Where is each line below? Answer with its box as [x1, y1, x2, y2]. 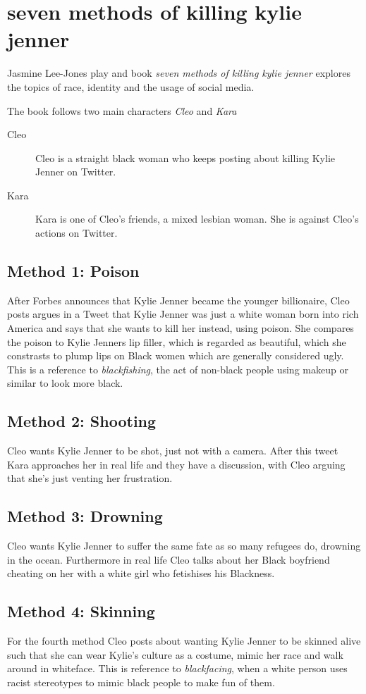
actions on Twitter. [35, 225, 118, 240]
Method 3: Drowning [7, 505, 163, 527]
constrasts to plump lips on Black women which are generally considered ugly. [7, 348, 344, 363]
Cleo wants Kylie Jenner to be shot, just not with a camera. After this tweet [7, 443, 338, 458]
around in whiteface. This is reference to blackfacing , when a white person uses [7, 661, 348, 676]
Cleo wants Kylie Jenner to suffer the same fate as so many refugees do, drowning [7, 538, 361, 553]
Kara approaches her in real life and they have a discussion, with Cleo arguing [7, 457, 346, 471]
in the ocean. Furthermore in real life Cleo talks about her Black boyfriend [7, 552, 330, 566]
